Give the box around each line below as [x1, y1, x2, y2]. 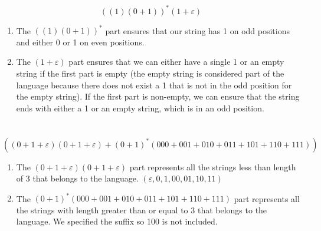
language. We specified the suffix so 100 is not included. [16, 215, 218, 227]
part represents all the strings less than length [129, 160, 296, 173]
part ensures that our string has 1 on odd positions [105, 24, 290, 37]
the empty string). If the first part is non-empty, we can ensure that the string [16, 90, 300, 103]
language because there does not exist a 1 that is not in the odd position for [16, 78, 292, 91]
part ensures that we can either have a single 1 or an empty [68, 55, 284, 68]
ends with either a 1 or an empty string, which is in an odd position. [16, 101, 264, 114]
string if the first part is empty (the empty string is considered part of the [16, 67, 284, 79]
